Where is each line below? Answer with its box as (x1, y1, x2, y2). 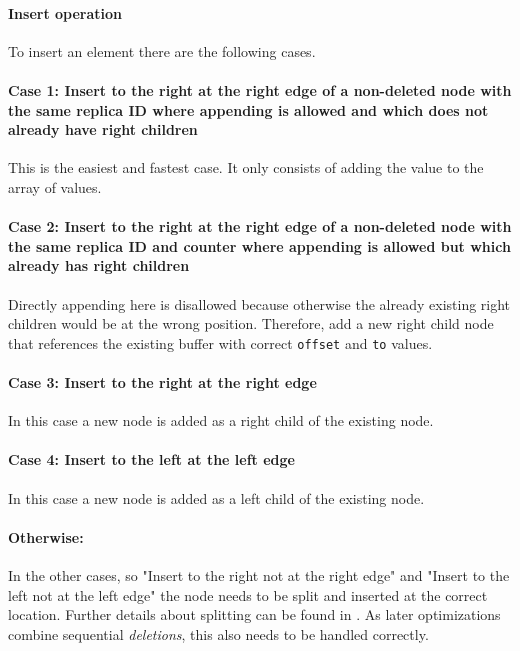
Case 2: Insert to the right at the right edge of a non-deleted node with (8, 216, 512, 237)
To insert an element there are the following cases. (8, 40, 316, 61)
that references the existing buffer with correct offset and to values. (8, 332, 433, 353)
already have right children (8, 119, 198, 140)
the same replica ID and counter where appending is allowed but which (8, 235, 511, 256)
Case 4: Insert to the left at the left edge (8, 449, 295, 470)
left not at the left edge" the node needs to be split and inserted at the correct (8, 584, 488, 605)
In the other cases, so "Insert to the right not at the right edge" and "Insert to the (8, 564, 510, 585)
